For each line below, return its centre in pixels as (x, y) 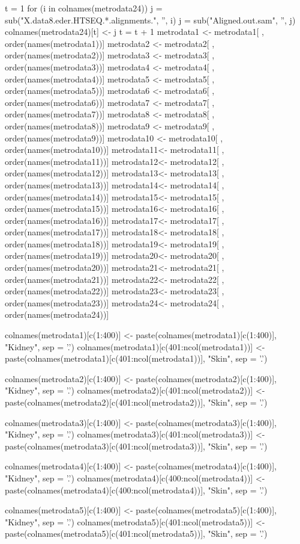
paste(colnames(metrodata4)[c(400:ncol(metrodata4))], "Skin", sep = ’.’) (136, 490)
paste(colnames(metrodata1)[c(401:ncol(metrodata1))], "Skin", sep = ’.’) (136, 358)
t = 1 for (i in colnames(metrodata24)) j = (84, 8)
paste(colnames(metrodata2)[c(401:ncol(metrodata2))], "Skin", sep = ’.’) (136, 402)
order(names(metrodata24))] (57, 314)
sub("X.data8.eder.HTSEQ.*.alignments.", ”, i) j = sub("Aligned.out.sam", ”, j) (150, 20)
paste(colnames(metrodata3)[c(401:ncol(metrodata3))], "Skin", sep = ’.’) (136, 446)
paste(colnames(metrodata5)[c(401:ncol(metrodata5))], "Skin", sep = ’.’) (136, 533)
